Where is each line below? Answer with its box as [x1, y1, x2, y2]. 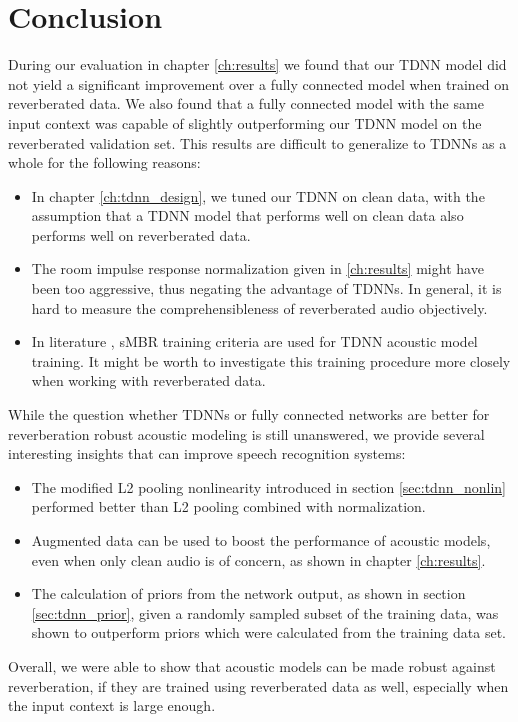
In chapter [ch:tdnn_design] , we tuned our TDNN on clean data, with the [31, 185, 485, 206]
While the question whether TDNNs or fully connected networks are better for [8, 404, 490, 425]
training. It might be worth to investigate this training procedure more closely [31, 350, 511, 371]
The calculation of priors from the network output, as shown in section [31, 583, 466, 604]
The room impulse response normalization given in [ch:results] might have [31, 258, 484, 279]
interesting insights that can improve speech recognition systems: [8, 443, 406, 464]
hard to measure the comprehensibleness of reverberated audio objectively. [31, 297, 488, 318]
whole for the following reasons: [8, 152, 201, 173]
